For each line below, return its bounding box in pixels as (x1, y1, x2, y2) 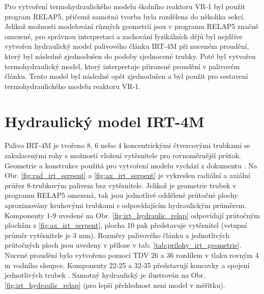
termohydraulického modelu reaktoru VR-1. (5, 80, 141, 91)
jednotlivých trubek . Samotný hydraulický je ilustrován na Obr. (5, 270, 206, 280)
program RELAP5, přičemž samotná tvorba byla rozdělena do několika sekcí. (5, 11, 245, 21)
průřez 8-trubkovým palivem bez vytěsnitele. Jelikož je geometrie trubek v (5, 180, 237, 190)
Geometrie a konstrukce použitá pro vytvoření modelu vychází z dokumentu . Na (5, 160, 257, 170)
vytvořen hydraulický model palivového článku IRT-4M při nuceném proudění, (5, 41, 249, 51)
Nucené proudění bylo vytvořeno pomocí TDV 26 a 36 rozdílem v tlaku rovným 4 (5, 250, 259, 260)
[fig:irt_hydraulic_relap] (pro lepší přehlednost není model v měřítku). (5, 279, 225, 290)
